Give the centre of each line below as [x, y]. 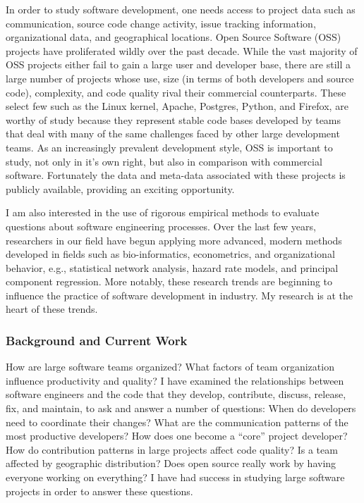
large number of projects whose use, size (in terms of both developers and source [180, 78]
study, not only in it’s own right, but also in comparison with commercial [164, 161]
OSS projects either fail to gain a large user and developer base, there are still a [178, 64]
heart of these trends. [52, 309]
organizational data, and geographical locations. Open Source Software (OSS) [174, 37]
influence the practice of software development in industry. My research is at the [180, 295]
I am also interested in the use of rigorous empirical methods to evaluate [163, 212]
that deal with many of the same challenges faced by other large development [173, 133]
